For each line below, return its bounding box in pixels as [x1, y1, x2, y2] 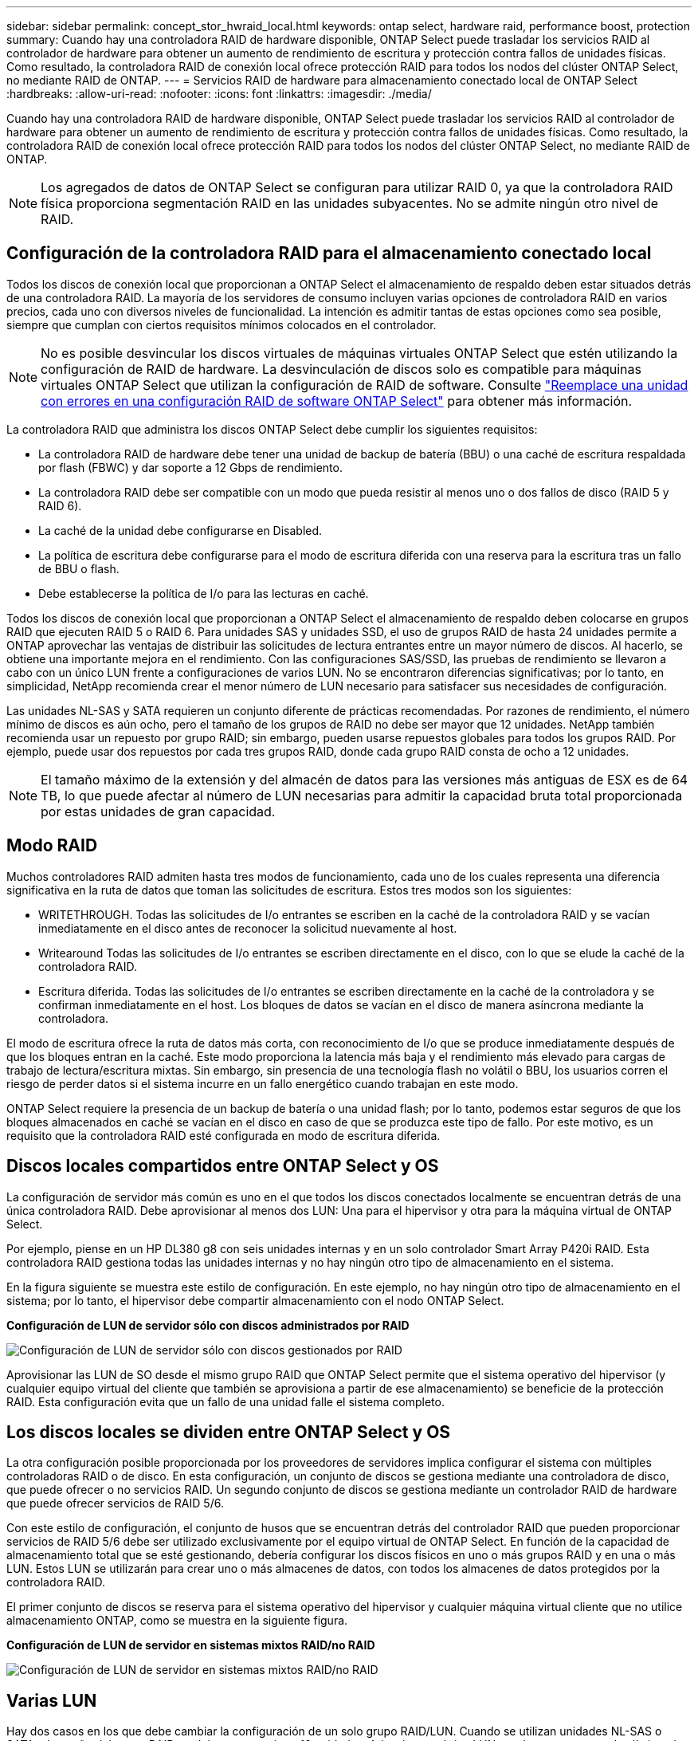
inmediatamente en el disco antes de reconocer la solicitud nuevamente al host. [38, 921, 457, 935]
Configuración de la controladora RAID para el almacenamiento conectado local [6, 243, 652, 264]
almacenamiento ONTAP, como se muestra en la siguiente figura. [6, 1613, 348, 1628]
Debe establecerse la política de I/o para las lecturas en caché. [38, 586, 369, 600]
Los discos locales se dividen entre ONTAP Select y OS [6, 1421, 451, 1442]
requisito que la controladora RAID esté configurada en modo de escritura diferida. [6, 1128, 441, 1142]
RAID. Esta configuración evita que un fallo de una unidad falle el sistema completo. [6, 1394, 445, 1409]
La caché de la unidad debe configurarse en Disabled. [38, 523, 323, 537]
